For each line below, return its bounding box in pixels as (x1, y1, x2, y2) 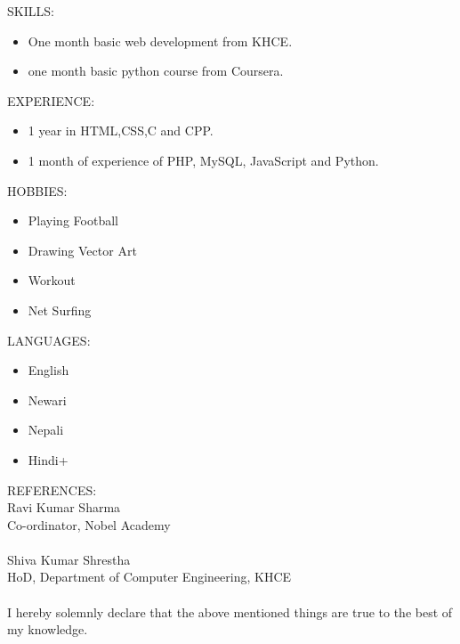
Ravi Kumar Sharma (7, 498, 121, 517)
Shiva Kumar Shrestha (7, 550, 131, 568)
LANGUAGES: (7, 330, 91, 349)
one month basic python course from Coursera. (28, 61, 284, 80)
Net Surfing (28, 300, 92, 319)
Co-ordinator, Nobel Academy (7, 515, 171, 534)
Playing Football (28, 211, 118, 230)
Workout (28, 271, 76, 289)
